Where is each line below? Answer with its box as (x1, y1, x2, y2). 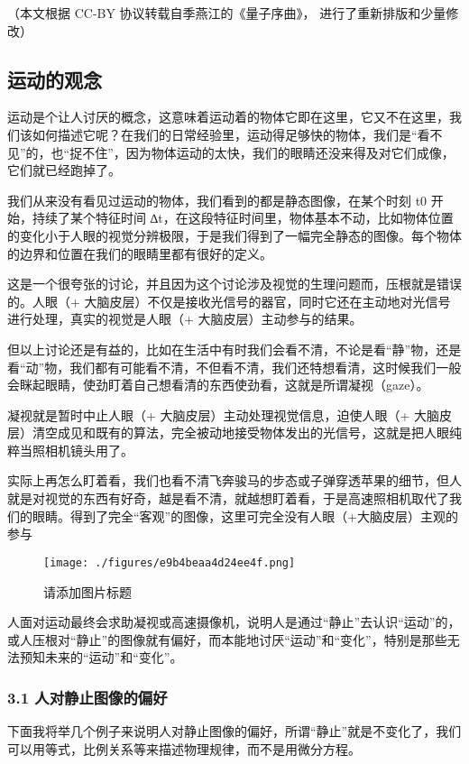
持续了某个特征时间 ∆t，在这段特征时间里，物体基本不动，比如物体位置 (32, 208, 454, 227)
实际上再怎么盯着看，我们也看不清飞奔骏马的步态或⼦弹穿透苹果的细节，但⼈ (7, 471, 462, 490)
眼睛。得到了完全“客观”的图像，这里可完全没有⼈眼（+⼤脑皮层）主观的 (32, 506, 459, 525)
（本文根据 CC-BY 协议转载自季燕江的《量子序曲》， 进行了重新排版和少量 (7, 4, 446, 22)
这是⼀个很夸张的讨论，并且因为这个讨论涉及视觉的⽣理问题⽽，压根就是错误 (7, 274, 462, 293)
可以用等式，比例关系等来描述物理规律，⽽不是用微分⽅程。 (7, 739, 361, 758)
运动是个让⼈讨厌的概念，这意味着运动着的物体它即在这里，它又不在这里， (7, 107, 449, 126)
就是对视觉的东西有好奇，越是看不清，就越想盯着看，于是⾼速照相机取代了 (7, 489, 449, 508)
